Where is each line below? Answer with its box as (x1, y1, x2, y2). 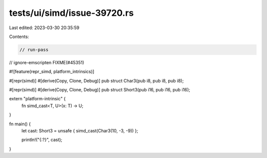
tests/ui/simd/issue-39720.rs (9, 7, 134, 18)
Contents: (9, 34, 29, 39)
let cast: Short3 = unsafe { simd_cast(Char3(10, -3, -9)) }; (21, 128, 138, 134)
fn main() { (9, 121, 31, 127)
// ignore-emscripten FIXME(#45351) (9, 59, 85, 65)
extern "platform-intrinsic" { (9, 96, 66, 102)
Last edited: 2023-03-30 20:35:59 (9, 25, 80, 31)
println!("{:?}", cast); (21, 137, 63, 143)
